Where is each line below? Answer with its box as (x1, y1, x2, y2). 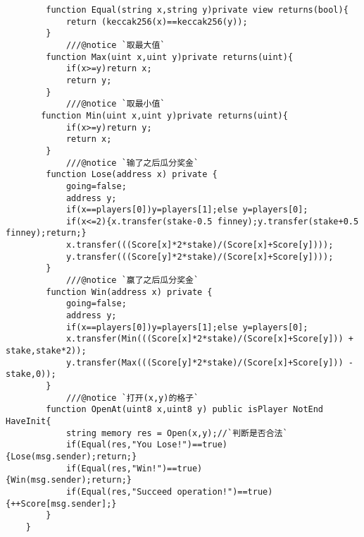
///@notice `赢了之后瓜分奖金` (65, 275, 199, 286)
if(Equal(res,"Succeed (65, 486, 172, 497)
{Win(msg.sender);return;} (6, 475, 132, 485)
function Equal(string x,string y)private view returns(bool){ (46, 5, 349, 15)
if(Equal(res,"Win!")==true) (65, 463, 203, 473)
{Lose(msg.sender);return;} (6, 451, 137, 461)
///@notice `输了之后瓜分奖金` (65, 157, 199, 168)
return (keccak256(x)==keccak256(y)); (65, 16, 248, 27)
